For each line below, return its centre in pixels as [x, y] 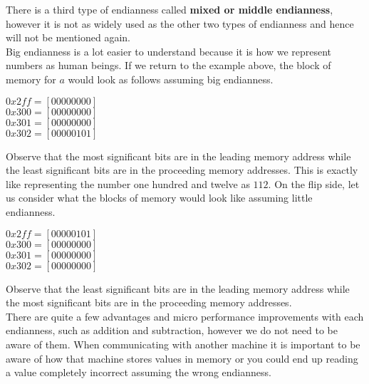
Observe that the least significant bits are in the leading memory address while [178, 288]
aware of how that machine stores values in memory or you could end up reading [182, 358]
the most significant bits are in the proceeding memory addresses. [149, 302]
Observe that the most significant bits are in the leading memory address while [178, 156]
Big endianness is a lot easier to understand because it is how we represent [169, 51]
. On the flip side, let [314, 183]
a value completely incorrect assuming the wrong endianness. [139, 372]
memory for [31, 79]
